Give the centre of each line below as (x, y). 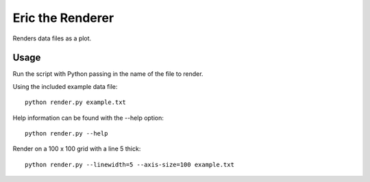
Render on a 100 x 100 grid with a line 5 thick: (77, 149)
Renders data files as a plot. (52, 38)
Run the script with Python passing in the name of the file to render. (108, 74)
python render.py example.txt (76, 102)
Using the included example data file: (65, 86)
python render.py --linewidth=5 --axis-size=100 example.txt (129, 165)
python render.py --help (66, 134)
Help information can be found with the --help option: (88, 118)
